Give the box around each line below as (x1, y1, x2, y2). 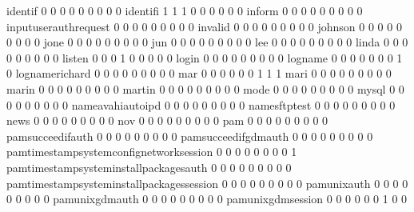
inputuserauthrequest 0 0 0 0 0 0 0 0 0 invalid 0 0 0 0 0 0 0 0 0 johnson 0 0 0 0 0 (6, 18, 402, 34)
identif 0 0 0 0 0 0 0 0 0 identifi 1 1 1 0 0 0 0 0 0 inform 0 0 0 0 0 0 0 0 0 (6, 2, 363, 18)
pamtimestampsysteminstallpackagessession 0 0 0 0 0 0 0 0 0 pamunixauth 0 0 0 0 (6, 174, 408, 191)
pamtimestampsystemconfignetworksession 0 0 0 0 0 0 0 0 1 (6, 143, 297, 160)
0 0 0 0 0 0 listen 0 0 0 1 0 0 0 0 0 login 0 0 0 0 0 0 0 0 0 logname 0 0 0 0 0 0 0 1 (6, 49, 403, 66)
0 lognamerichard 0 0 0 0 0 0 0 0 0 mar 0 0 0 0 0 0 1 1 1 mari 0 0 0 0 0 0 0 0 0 (6, 65, 392, 82)
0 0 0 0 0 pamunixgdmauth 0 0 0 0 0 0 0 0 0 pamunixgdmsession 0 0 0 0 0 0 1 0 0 (6, 190, 408, 207)
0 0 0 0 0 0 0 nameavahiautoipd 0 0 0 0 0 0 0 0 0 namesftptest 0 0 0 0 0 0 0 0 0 (6, 96, 396, 113)
